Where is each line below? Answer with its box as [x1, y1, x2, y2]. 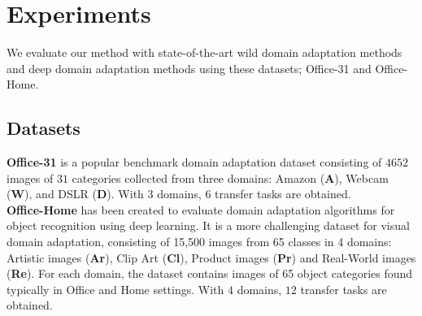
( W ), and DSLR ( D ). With [7, 185, 144, 202]
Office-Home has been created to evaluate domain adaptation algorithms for [7, 201, 395, 218]
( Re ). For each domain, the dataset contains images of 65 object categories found [7, 265, 413, 282]
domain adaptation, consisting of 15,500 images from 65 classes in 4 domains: [7, 233, 392, 250]
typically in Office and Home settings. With [7, 280, 224, 297]
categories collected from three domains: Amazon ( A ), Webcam [72, 169, 389, 186]
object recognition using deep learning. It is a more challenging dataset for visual [7, 217, 410, 234]
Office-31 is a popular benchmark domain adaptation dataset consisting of [7, 154, 382, 171]
